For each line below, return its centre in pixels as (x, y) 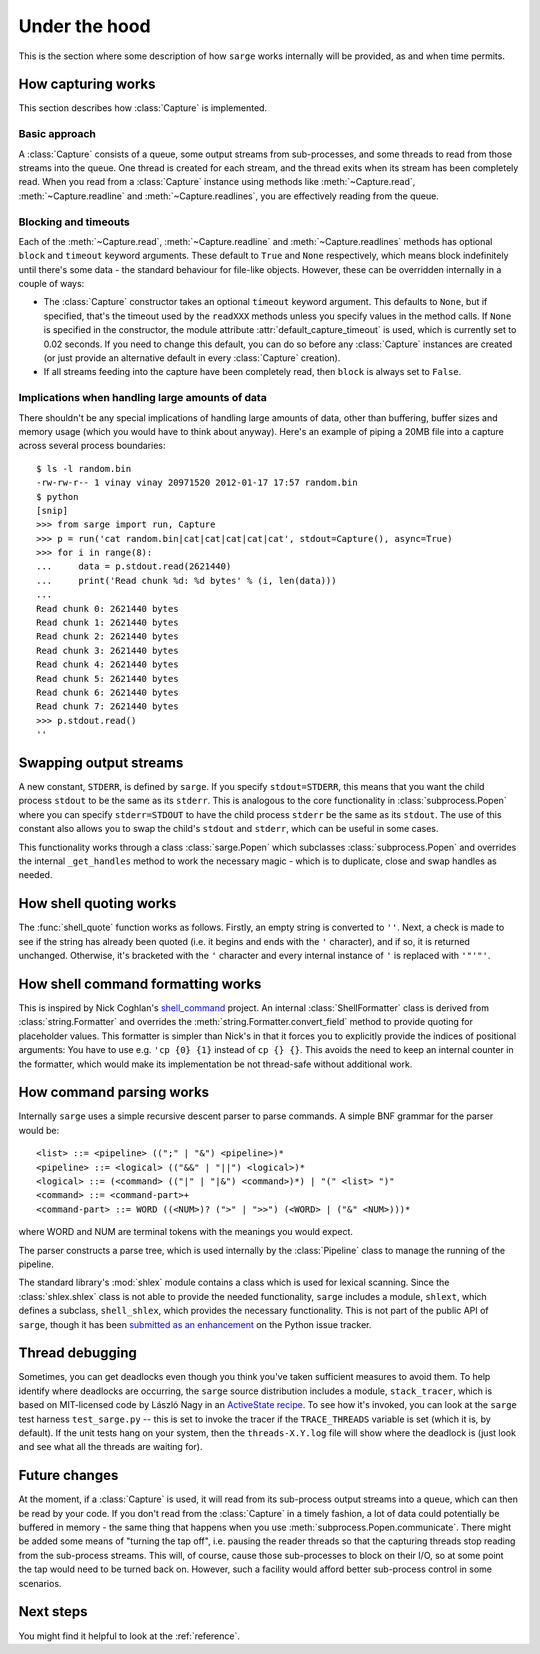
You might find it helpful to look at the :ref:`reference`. (129, 1636)
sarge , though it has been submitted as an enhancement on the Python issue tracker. (195, 1324)
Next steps (53, 1611)
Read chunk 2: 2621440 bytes (107, 636)
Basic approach (57, 134)
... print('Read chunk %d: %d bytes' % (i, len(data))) (186, 580)
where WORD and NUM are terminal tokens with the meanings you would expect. (186, 1232)
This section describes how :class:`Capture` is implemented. (143, 108)
